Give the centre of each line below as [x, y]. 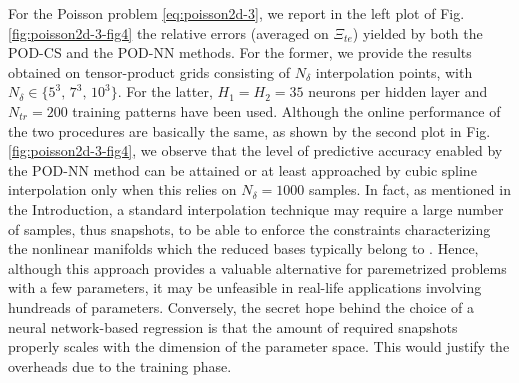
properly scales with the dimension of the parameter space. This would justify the [259, 346]
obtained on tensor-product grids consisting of [149, 71]
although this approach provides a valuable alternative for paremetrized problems [257, 267]
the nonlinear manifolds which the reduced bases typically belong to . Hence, [243, 248]
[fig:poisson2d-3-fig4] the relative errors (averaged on [168, 32]
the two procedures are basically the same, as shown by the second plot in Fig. [249, 130]
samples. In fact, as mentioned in [409, 189]
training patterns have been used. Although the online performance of [286, 110]
